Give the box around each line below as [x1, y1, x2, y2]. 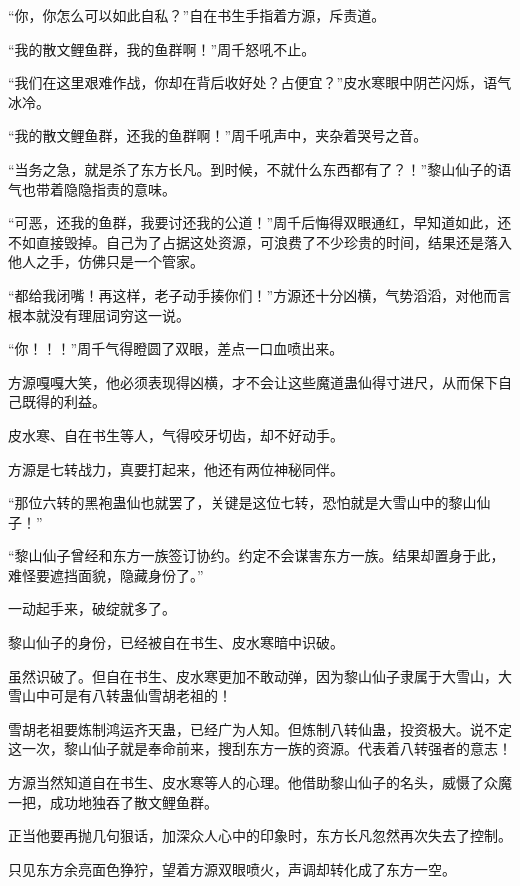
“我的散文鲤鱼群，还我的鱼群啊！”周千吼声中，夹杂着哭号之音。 [8, 125, 428, 146]
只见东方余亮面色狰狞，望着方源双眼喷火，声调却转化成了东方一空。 [8, 858, 456, 879]
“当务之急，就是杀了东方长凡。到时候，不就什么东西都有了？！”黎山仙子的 [8, 158, 498, 179]
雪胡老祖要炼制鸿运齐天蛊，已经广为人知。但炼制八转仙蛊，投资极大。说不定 [8, 718, 512, 739]
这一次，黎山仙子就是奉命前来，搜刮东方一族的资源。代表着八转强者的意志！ [8, 738, 512, 759]
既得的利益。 [21, 391, 106, 412]
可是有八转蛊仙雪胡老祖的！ [49, 685, 232, 706]
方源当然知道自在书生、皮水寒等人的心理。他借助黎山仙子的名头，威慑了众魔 [8, 772, 512, 793]
